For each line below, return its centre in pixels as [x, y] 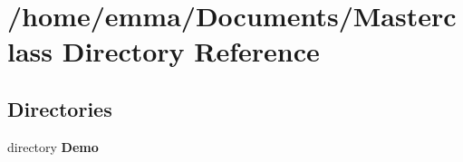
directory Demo [53, 146]
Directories [60, 108]
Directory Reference [191, 51]
